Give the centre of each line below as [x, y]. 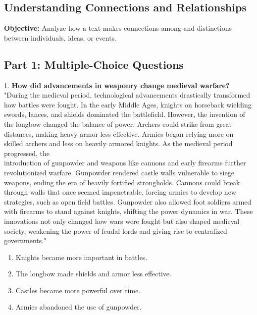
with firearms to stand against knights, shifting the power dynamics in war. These [128, 211]
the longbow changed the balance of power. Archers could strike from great [118, 124]
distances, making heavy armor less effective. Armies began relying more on [119, 133]
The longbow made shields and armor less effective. [93, 274]
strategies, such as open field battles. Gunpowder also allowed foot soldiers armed [128, 201]
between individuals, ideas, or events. [60, 37]
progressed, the [27, 153]
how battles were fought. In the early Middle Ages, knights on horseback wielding [128, 104]
